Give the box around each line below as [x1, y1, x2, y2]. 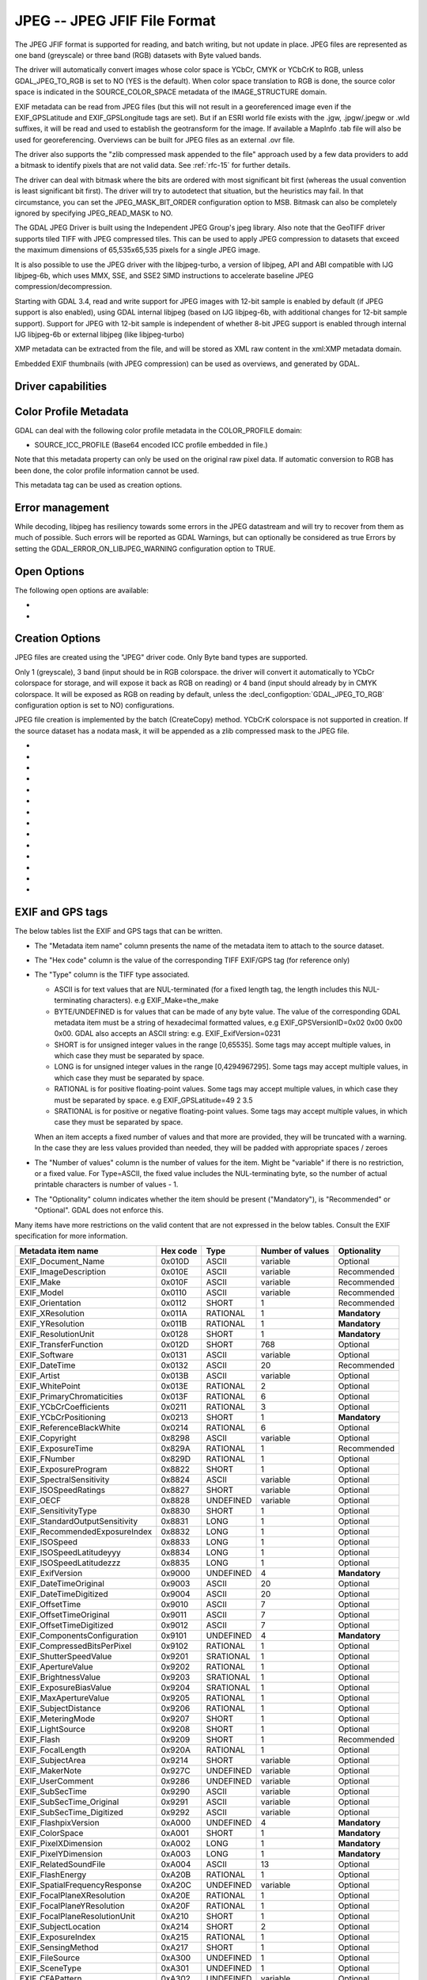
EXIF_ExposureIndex [19, 1932, 96, 1943]
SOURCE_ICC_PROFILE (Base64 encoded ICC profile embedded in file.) [34, 440, 268, 450]
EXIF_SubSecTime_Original [19, 1796, 119, 1807]
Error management [14, 501, 110, 514]
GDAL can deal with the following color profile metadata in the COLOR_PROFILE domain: [14, 425, 302, 435]
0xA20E [161, 1890, 191, 1901]
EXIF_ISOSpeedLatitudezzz [19, 1557, 121, 1568]
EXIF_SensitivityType [19, 1506, 97, 1517]
